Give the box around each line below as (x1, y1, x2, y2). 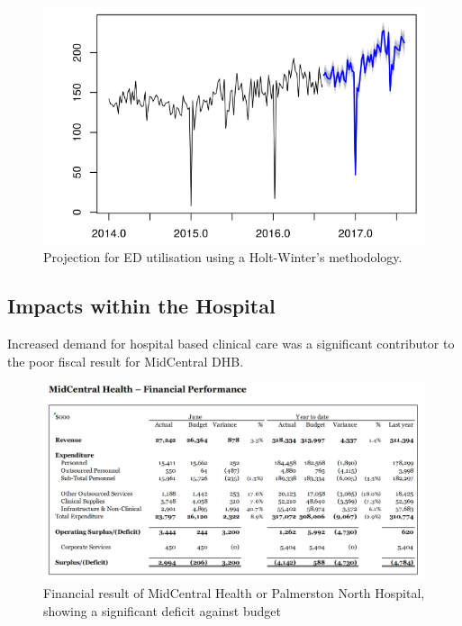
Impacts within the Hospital (7, 292, 276, 320)
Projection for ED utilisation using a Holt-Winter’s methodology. (43, 248, 403, 267)
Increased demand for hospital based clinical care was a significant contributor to (7, 334, 455, 353)
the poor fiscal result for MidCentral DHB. (7, 351, 244, 370)
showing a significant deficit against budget (43, 601, 281, 620)
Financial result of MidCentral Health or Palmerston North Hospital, (43, 583, 425, 602)
